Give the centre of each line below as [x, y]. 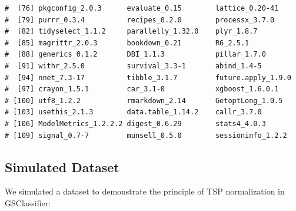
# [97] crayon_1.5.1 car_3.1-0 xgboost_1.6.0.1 [142, 89]
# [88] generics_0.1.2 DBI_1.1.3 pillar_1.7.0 [135, 55]
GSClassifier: [28, 202]
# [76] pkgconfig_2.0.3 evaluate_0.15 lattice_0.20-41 [142, 8]
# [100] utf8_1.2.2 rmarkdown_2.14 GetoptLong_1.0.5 [144, 100]
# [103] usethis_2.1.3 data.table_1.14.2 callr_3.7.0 [133, 112]
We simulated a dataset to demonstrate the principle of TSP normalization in [145, 191]
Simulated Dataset [62, 167]
